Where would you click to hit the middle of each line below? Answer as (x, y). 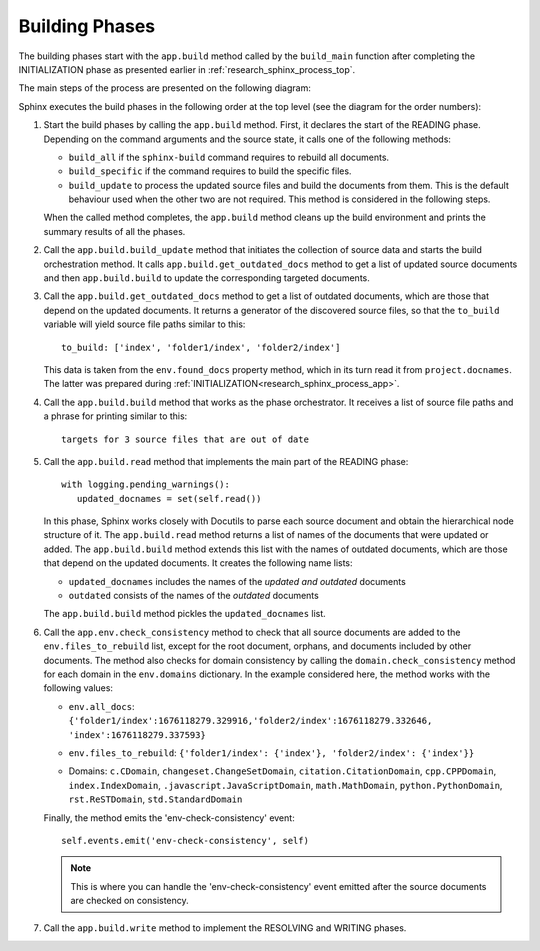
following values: (78, 688)
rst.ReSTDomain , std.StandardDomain (155, 799)
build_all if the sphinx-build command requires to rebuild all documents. (229, 157)
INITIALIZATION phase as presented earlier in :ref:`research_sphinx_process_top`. (187, 69)
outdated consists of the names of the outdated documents (193, 596)
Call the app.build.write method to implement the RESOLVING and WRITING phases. (225, 928)
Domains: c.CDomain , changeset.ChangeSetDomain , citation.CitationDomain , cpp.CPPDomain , (282, 771)
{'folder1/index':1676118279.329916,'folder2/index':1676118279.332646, (250, 721)
